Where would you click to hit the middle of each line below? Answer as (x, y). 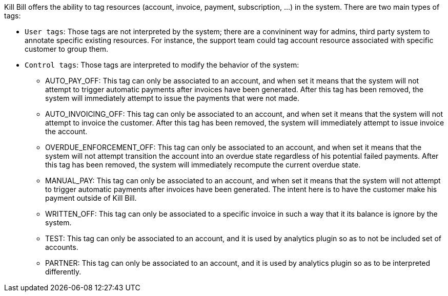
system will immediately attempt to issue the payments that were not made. (172, 98)
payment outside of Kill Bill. (91, 198)
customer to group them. (67, 49)
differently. (63, 272)
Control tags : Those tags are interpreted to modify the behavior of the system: (162, 65)
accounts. (62, 247)
